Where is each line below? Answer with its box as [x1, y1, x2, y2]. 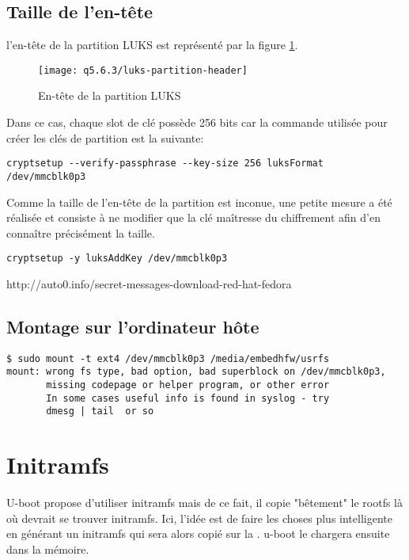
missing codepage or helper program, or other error [46, 379, 330, 391]
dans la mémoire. [6, 540, 89, 557]
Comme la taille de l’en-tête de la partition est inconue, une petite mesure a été [6, 193, 392, 210]
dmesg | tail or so [46, 406, 154, 417]
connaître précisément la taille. [6, 224, 155, 241]
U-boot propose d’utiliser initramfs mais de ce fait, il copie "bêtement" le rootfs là [6, 494, 403, 511]
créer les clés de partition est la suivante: [6, 129, 204, 146]
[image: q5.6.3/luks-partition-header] [38, 64, 248, 76]
